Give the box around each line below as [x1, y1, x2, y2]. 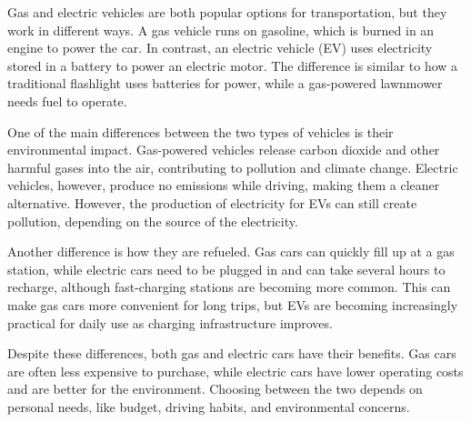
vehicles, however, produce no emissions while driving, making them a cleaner [7, 176, 440, 195]
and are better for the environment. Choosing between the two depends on [7, 379, 423, 398]
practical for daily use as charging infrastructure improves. [7, 313, 333, 332]
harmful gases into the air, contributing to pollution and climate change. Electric [7, 157, 458, 176]
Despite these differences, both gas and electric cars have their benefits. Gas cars [7, 344, 456, 363]
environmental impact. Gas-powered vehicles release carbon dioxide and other [7, 140, 440, 159]
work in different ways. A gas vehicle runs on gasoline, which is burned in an [7, 20, 435, 39]
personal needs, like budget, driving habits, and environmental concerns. [7, 397, 410, 416]
